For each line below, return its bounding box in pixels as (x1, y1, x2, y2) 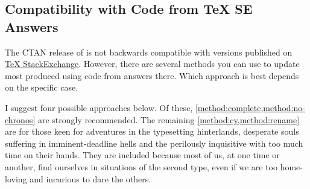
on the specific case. (5, 81, 78, 94)
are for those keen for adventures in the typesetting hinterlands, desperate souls (5, 125, 299, 138)
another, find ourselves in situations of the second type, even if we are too (5, 160, 277, 173)
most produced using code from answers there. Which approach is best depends (5, 69, 299, 82)
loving (5, 172, 27, 185)
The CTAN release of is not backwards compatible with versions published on (5, 45, 293, 58)
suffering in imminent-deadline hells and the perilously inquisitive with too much (5, 136, 303, 149)
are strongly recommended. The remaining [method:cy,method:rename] (37, 113, 300, 126)
